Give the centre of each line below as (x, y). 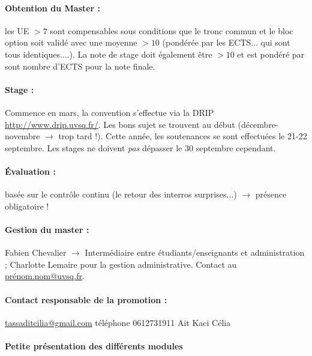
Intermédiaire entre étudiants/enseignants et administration (195, 252)
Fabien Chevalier (36, 252)
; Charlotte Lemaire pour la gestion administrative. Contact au (121, 264)
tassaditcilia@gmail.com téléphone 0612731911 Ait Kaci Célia (118, 322)
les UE (17, 30)
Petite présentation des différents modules (94, 345)
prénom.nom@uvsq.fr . (45, 276)
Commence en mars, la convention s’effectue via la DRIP (109, 112)
